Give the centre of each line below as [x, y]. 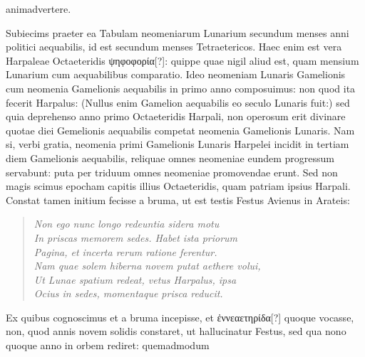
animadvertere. [38, 9]
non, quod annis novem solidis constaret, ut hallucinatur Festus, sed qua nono [176, 331]
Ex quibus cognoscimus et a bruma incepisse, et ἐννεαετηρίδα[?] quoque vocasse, [180, 317]
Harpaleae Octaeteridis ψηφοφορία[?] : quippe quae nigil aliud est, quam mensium [182, 60]
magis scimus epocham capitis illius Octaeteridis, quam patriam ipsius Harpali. [178, 186]
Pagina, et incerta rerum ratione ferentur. [125, 251]
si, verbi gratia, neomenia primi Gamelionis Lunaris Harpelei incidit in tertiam [178, 144]
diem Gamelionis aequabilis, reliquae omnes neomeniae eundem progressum [170, 158]
